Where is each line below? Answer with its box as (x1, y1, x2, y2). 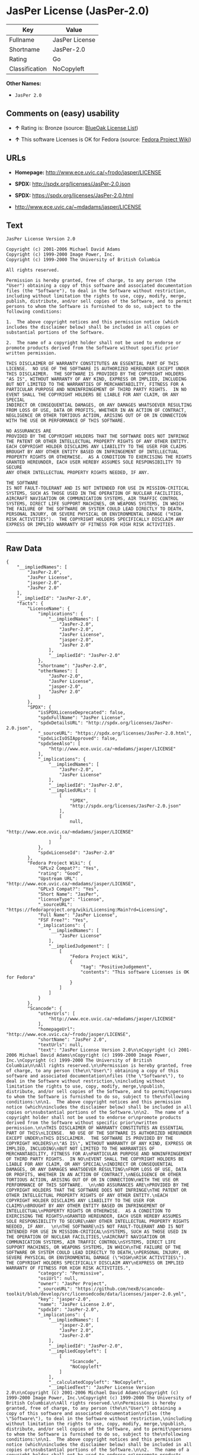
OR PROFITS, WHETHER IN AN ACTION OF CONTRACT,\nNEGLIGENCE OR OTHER (6, 1172, 182, 1178)
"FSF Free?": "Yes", (37, 917, 89, 923)
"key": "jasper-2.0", (37, 1297, 92, 1302)
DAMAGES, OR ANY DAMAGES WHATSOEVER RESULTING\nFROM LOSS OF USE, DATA (6, 1167, 187, 1173)
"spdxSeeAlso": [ (37, 741, 81, 747)
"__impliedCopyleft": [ (48, 1348, 108, 1354)
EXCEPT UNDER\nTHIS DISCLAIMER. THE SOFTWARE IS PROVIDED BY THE (6, 1135, 174, 1142)
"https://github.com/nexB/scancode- (75, 1286, 166, 1292)
